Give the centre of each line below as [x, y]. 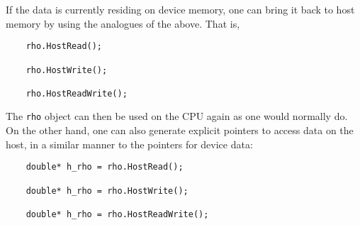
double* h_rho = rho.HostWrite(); [107, 191]
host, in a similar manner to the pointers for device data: [129, 144]
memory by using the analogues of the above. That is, [123, 23]
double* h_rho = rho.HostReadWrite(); [117, 214]
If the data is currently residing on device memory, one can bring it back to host [180, 9]
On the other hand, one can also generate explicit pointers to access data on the [180, 130]
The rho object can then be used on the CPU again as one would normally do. [177, 116]
